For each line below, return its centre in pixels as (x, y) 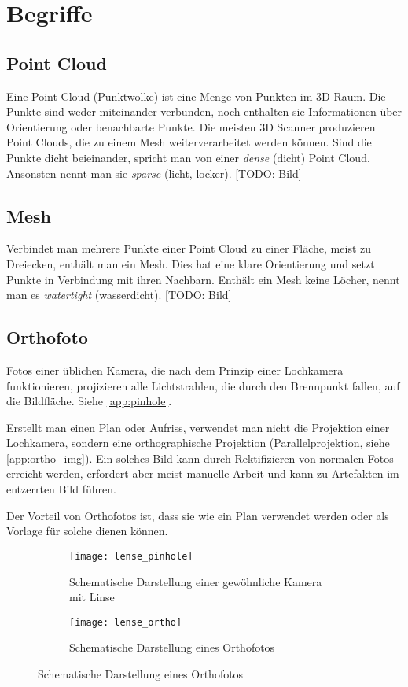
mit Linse (92, 597)
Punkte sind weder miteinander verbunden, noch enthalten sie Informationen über (204, 111)
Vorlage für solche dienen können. (87, 531)
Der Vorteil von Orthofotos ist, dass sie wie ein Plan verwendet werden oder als (198, 515)
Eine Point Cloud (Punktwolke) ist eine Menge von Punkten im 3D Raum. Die (196, 96)
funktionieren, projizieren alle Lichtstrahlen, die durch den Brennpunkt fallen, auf (203, 385)
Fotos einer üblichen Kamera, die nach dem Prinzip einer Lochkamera (175, 369)
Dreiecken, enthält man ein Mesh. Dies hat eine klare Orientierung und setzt (191, 263)
